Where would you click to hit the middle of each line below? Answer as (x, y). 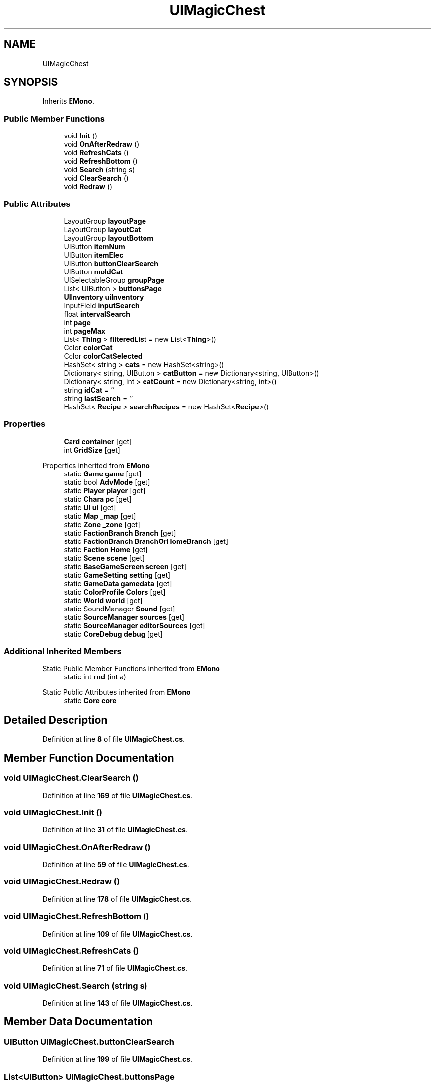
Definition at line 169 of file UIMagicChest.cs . (117, 795)
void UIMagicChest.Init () (53, 812)
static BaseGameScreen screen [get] (125, 566)
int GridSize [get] (92, 450)
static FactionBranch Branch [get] (120, 533)
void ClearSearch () (96, 178)
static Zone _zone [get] (102, 524)
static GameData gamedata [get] (118, 583)
